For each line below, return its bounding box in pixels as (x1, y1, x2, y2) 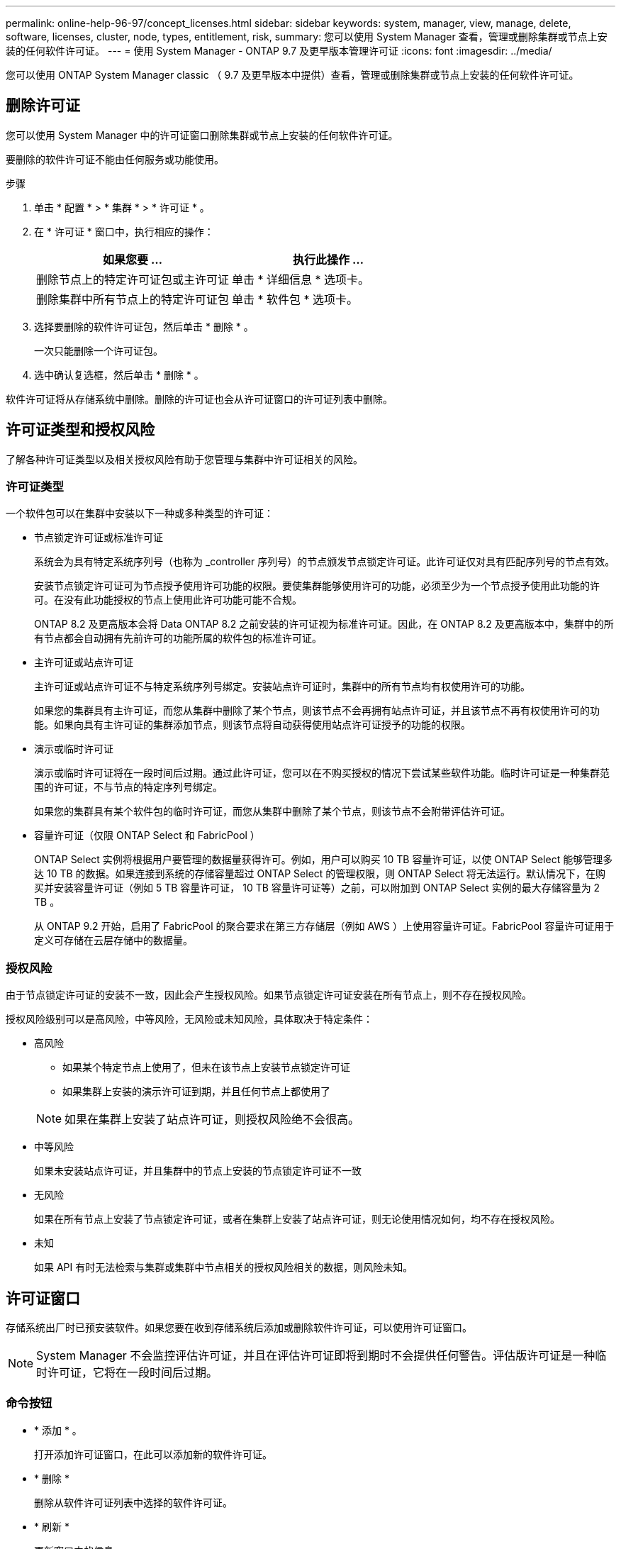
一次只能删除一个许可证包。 (34, 344, 163, 357)
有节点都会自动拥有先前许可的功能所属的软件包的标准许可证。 (34, 632, 322, 645)
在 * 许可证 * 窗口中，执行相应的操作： (34, 225, 214, 238)
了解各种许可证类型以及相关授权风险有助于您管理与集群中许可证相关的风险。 (6, 453, 363, 465)
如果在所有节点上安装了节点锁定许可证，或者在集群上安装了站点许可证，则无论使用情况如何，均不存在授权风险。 (34, 1213, 560, 1226)
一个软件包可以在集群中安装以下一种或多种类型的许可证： (6, 507, 274, 520)
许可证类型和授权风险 (6, 421, 155, 439)
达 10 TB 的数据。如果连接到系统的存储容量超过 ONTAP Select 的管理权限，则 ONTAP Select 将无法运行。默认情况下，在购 (34, 867, 606, 880)
